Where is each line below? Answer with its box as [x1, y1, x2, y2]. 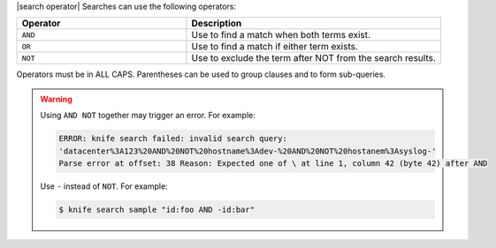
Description [191, 18, 242, 30]
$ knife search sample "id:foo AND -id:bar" [58, 204, 256, 214]
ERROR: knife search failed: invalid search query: [58, 133, 287, 144]
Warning [40, 94, 72, 104]
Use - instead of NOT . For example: [40, 181, 168, 192]
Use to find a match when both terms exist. [191, 29, 371, 41]
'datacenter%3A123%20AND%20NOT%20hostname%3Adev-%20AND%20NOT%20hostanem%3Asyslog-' [58, 146, 437, 156]
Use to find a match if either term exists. [191, 41, 358, 53]
